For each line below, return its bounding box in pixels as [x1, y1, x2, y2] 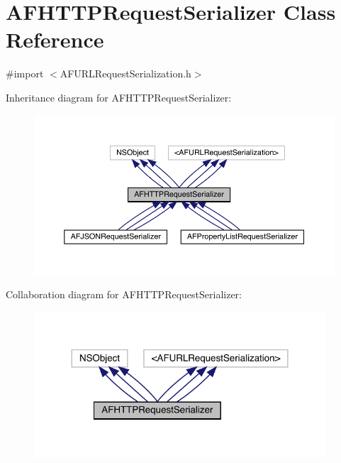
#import [6, 66, 44, 81]
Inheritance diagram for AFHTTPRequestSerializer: [6, 89, 232, 104]
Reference [6, 25, 104, 54]
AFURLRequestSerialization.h [60, 66, 191, 81]
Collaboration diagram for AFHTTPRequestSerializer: [6, 287, 242, 302]
